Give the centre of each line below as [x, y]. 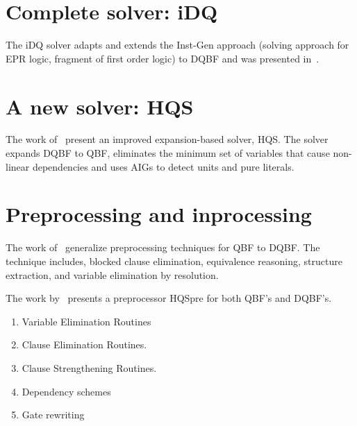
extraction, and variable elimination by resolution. [112, 274]
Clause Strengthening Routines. [89, 367]
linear [18, 166]
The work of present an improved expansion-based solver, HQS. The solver [167, 139]
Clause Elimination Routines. [84, 344]
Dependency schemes [66, 391]
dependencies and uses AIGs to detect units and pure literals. [163, 166]
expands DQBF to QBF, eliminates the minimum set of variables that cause [168, 153]
